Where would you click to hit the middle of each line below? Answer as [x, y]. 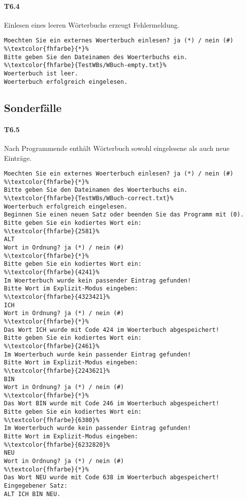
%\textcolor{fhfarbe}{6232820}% [57, 445]
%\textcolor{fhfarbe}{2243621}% [57, 371]
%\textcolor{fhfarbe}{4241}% [52, 272]
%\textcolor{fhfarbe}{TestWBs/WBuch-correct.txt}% [89, 198]
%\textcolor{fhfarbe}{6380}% [52, 420]
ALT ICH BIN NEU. [32, 494]
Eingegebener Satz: [36, 486]
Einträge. [18, 158]
